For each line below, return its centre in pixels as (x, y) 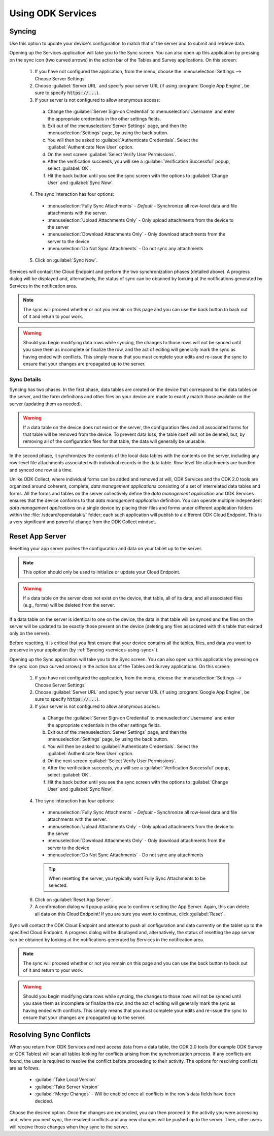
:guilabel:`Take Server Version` (67, 1087)
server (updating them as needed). (46, 404)
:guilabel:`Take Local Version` (65, 1080)
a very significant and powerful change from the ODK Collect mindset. (83, 522)
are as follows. (25, 1068)
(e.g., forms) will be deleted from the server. (69, 605)
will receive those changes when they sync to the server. (69, 1127)
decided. (44, 1101)
